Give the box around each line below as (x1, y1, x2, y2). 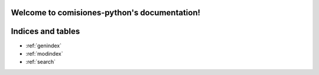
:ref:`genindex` (25, 42, 62, 49)
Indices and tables (11, 26, 80, 36)
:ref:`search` (25, 59, 56, 66)
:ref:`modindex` (25, 50, 63, 57)
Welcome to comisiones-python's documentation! (11, 8, 201, 18)
